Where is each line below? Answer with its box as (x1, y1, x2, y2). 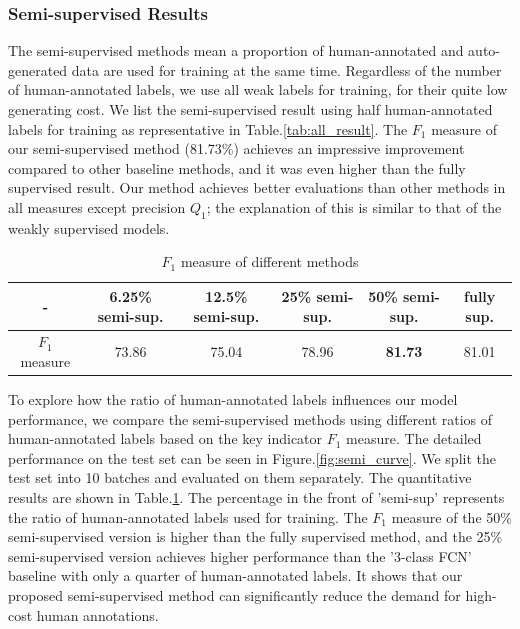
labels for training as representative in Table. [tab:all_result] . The (8, 118, 408, 139)
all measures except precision (8, 196, 186, 217)
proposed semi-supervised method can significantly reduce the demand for (8, 585, 461, 606)
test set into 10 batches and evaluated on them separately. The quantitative (8, 467, 472, 488)
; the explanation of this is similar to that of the (206, 196, 502, 217)
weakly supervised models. (8, 217, 170, 238)
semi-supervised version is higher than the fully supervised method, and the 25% (8, 526, 503, 547)
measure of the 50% (391, 506, 512, 527)
